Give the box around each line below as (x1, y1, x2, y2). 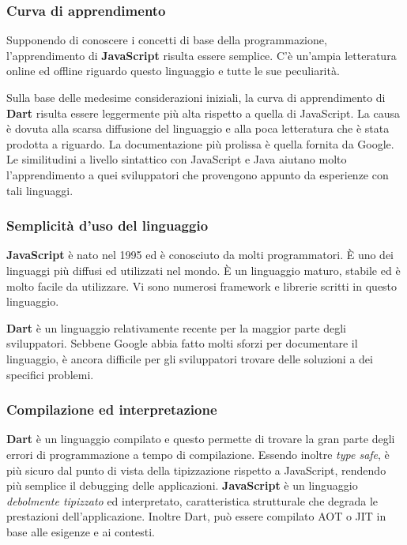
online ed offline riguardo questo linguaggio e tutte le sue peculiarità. (6, 62, 340, 79)
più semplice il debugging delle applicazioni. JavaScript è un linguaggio (6, 477, 358, 494)
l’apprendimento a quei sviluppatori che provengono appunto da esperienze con (6, 166, 389, 182)
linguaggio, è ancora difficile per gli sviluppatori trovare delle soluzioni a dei (6, 350, 373, 366)
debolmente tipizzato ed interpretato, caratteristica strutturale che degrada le (6, 492, 379, 509)
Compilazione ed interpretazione (6, 400, 217, 419)
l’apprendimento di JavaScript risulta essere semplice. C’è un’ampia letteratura (6, 47, 397, 63)
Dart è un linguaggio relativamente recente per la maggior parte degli (6, 319, 346, 336)
